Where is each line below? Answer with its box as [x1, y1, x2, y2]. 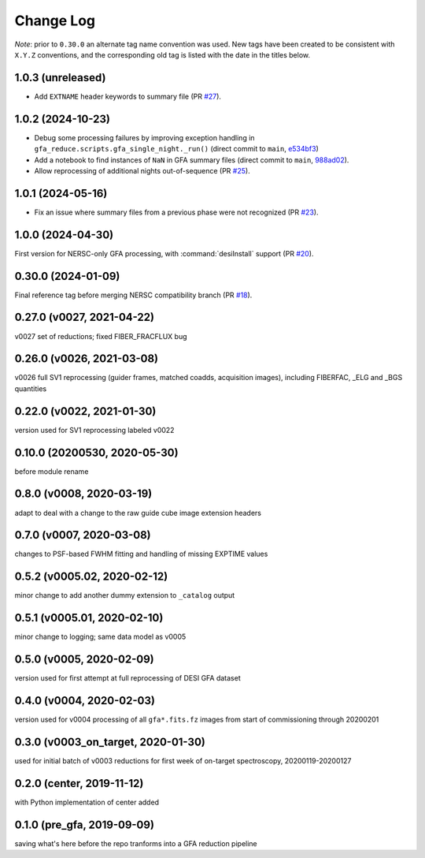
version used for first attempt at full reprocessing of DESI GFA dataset [14, 673, 241, 683]
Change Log [14, 12, 96, 29]
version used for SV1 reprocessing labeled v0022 [14, 425, 175, 435]
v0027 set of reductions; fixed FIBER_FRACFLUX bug [14, 331, 187, 341]
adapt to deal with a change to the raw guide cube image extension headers [14, 508, 261, 517]
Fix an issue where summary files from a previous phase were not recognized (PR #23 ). [34, 207, 319, 217]
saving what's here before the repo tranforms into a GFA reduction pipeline [14, 838, 257, 848]
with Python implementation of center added [14, 797, 160, 807]
